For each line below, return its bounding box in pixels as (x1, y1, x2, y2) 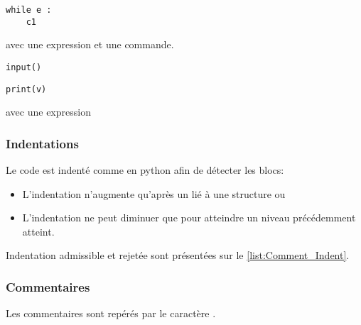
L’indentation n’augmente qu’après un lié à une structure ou (22, 186, 286, 201)
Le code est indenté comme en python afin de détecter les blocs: (6, 162, 284, 177)
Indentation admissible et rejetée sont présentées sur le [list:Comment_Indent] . (6, 248, 350, 263)
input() (6, 62, 42, 72)
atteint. (22, 224, 55, 238)
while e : (6, 5, 52, 15)
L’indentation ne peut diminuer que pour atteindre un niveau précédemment (22, 210, 356, 225)
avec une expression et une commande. (6, 37, 174, 52)
